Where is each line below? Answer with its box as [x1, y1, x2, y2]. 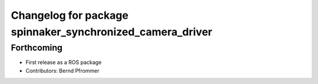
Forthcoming [11, 42, 63, 53]
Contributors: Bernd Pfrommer [25, 67, 100, 74]
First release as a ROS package [25, 59, 102, 66]
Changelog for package [11, 9, 129, 22]
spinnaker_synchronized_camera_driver [11, 25, 213, 38]
